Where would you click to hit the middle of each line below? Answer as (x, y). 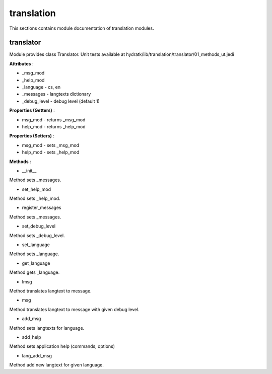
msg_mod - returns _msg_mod (54, 120)
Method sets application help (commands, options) (62, 346)
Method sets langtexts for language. (47, 328)
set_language (36, 245)
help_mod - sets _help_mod (51, 152)
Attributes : (21, 63)
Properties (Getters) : (32, 110)
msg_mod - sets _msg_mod (51, 145)
